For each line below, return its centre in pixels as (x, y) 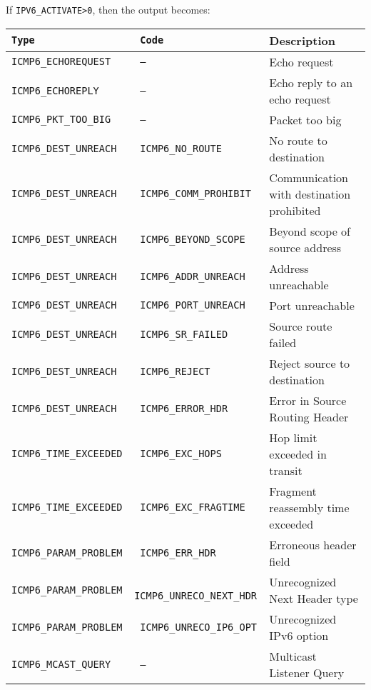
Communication (309, 177)
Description (302, 40)
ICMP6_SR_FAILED (184, 334)
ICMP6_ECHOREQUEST (61, 62)
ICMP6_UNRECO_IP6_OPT (199, 627)
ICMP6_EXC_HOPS (181, 454)
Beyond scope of (310, 231)
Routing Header (309, 416)
